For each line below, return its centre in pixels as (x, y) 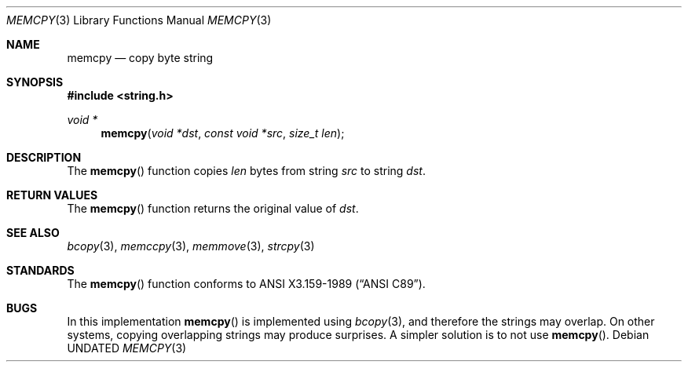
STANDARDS (40, 270)
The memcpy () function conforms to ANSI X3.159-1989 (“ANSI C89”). (246, 284)
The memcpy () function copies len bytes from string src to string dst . (246, 171)
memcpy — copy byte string (140, 58)
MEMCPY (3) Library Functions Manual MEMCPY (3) (139, 20)
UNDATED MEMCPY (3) (127, 348)
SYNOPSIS (35, 82)
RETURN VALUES (52, 195)
